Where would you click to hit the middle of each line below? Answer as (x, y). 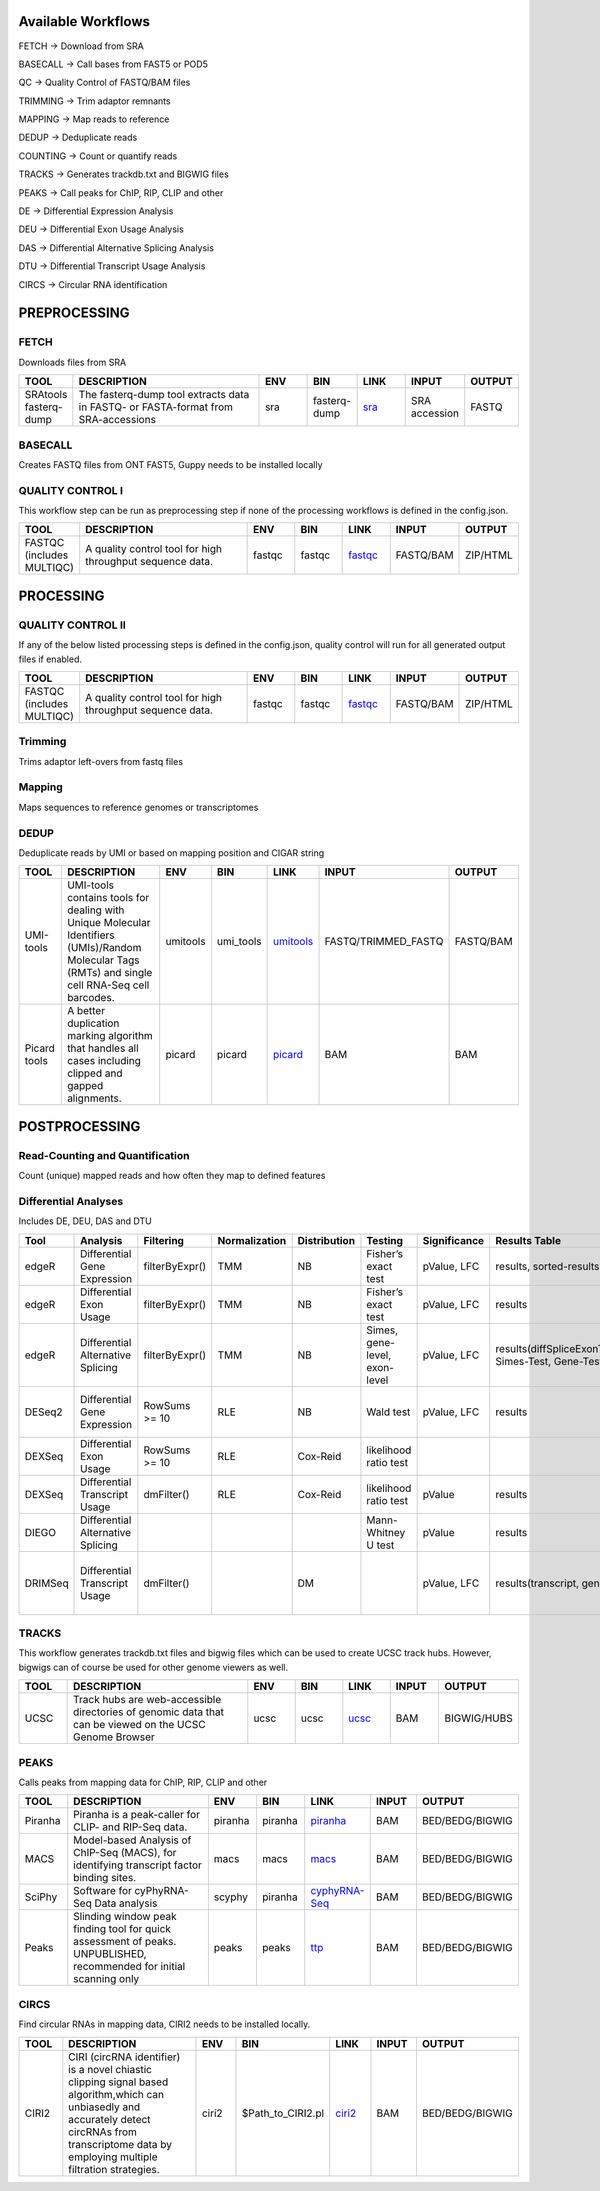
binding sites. (105, 1878)
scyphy (231, 1897)
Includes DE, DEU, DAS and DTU (85, 1221)
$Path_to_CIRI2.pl (283, 2113)
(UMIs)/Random (104, 948)
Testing (385, 1240)
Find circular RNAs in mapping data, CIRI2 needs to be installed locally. (164, 2024)
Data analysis (126, 1903)
